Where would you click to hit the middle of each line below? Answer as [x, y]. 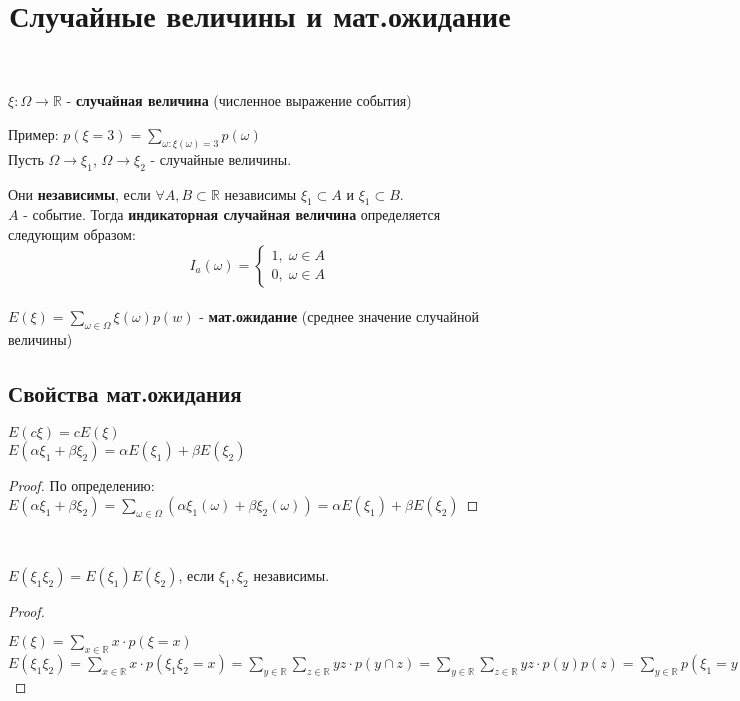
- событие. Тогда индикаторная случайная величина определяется [232, 214]
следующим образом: [72, 234]
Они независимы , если [79, 193]
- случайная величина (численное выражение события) [239, 100]
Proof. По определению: [81, 484]
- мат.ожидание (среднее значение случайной [339, 316]
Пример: [33, 133]
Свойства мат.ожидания [125, 392]
